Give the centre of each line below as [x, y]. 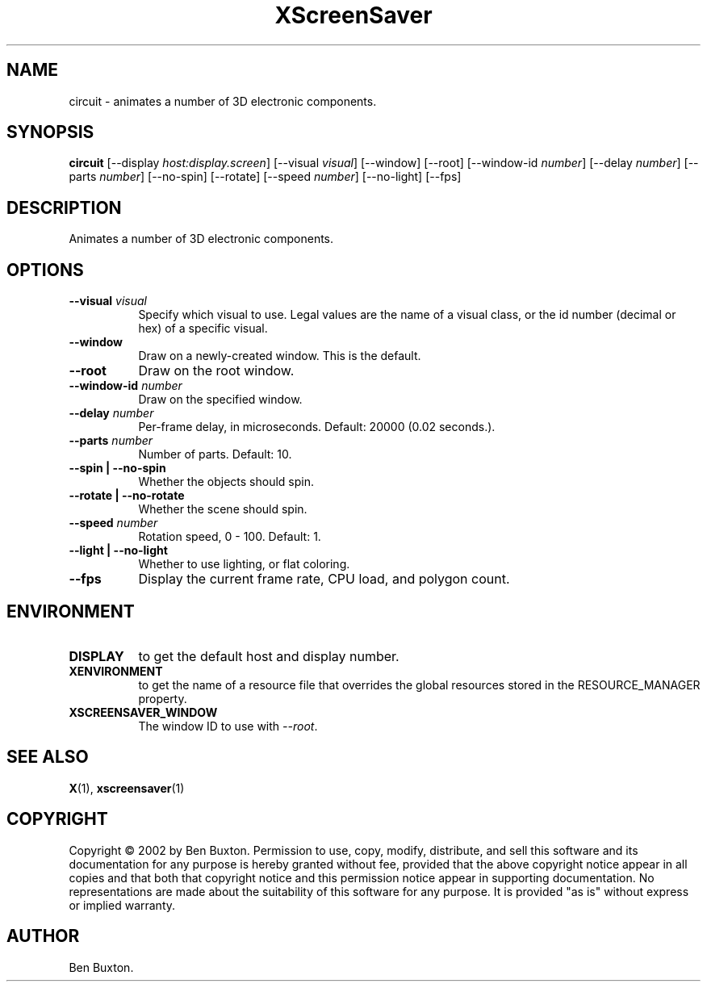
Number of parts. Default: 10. [215, 454]
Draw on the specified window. [220, 400]
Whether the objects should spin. [226, 482]
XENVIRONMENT [116, 671]
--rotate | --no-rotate [127, 496]
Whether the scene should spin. [223, 509]
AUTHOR [43, 936]
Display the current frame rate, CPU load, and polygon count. [324, 579]
